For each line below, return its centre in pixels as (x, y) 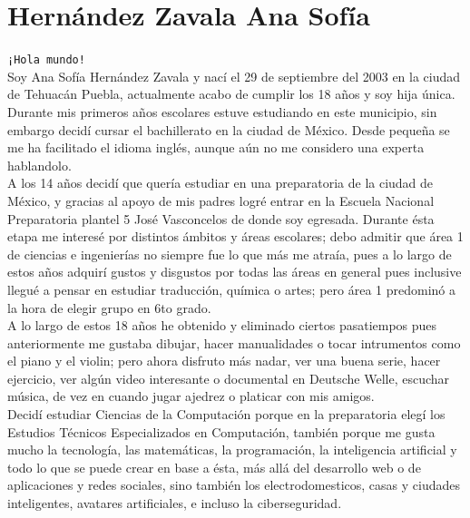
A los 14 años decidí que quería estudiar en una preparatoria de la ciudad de (220, 183)
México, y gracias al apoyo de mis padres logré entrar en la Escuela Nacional (221, 200)
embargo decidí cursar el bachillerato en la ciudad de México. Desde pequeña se (229, 129)
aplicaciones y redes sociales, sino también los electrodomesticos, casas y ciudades (234, 485)
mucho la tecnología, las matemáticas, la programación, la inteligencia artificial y (232, 450)
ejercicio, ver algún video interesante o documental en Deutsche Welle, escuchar (229, 378)
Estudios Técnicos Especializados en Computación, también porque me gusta (221, 431)
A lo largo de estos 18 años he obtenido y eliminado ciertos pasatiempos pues (222, 325)
